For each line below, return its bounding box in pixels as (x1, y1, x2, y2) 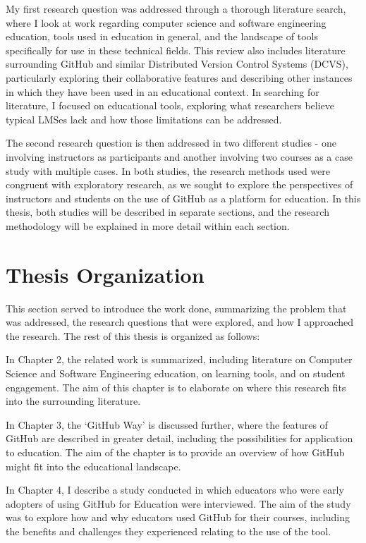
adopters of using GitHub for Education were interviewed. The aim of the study (6, 496, 351, 511)
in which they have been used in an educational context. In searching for (6, 84, 319, 99)
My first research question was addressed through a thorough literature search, (6, 1, 346, 16)
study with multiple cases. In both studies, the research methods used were (6, 163, 330, 178)
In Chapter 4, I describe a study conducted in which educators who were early (6, 482, 344, 497)
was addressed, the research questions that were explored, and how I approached (6, 315, 353, 329)
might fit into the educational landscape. (6, 458, 181, 473)
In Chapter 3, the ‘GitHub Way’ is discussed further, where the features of (6, 417, 328, 432)
